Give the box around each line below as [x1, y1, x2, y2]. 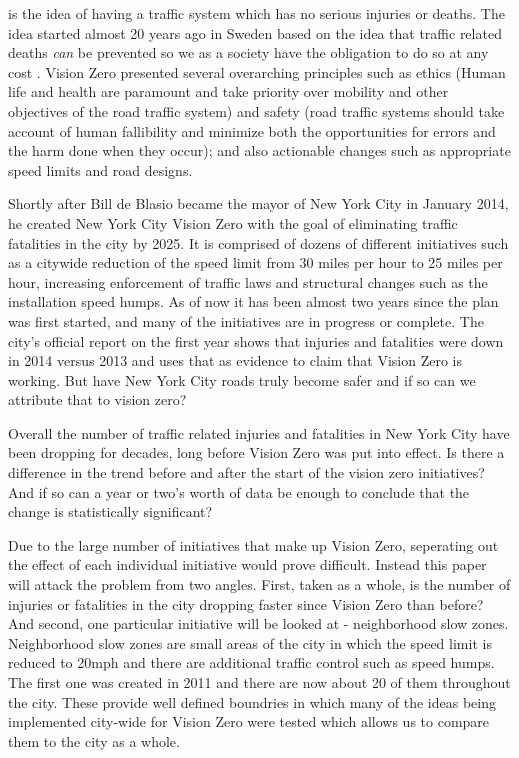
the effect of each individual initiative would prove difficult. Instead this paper [8, 554, 487, 575]
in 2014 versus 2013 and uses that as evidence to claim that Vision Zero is [8, 350, 463, 371]
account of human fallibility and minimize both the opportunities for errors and [8, 120, 496, 141]
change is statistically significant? [8, 501, 213, 522]
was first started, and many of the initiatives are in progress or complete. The [8, 310, 484, 331]
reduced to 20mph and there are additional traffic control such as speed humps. [8, 652, 495, 673]
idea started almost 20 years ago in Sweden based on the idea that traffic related [8, 22, 502, 43]
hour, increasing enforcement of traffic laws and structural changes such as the [8, 271, 488, 292]
